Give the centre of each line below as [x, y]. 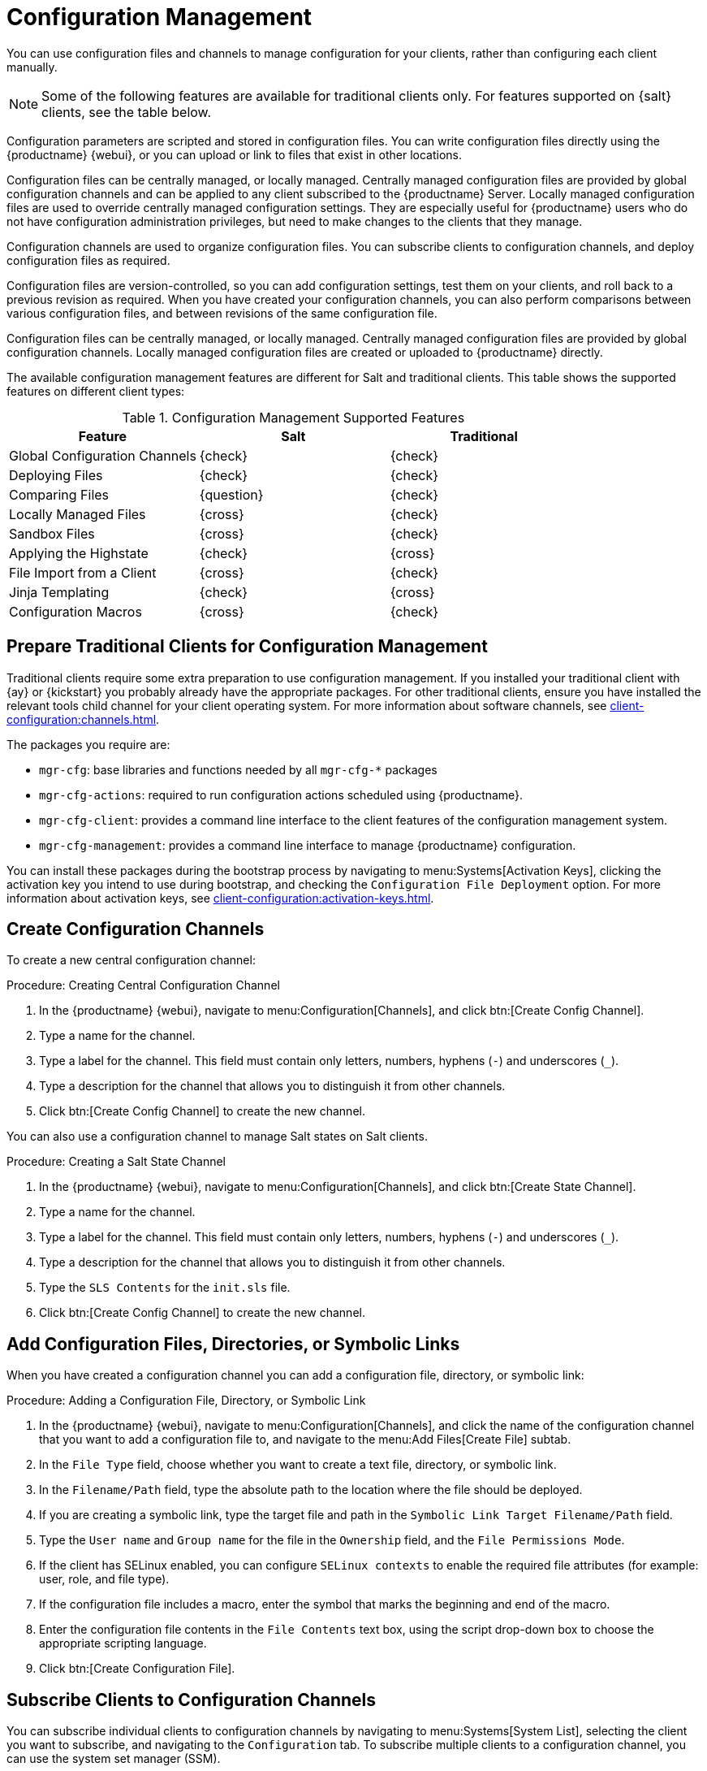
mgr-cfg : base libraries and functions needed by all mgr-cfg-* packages [238, 769]
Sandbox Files [52, 533]
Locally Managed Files [78, 514]
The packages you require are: [88, 744]
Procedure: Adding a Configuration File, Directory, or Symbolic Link [186, 1401]
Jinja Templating [59, 592]
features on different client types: [96, 391]
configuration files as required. [88, 260]
